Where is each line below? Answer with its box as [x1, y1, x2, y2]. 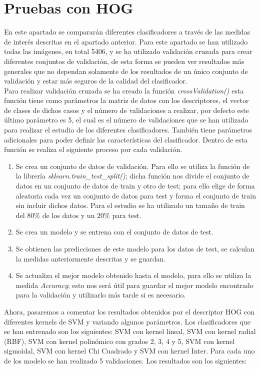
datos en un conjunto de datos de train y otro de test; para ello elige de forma [15, 180, 255, 191]
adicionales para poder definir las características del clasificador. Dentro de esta [4, 134, 248, 144]
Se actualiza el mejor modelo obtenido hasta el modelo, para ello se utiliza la [15, 270, 251, 280]
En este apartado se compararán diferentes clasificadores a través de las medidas [4, 26, 250, 37]
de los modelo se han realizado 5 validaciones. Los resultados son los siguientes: [4, 355, 247, 365]
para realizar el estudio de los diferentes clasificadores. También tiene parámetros [4, 124, 252, 135]
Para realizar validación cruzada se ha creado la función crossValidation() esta [4, 85, 244, 95]
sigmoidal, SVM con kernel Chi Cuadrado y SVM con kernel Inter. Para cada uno [4, 345, 255, 356]
